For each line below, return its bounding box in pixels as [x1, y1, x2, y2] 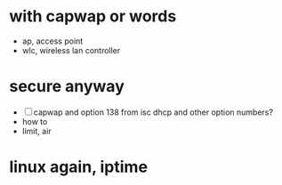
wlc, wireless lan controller [21, 44, 121, 55]
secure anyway [9, 76, 125, 97]
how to [21, 116, 48, 126]
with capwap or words [9, 6, 177, 27]
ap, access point [21, 36, 84, 46]
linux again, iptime [9, 157, 149, 177]
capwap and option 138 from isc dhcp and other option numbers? [33, 107, 274, 117]
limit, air [21, 125, 52, 136]
